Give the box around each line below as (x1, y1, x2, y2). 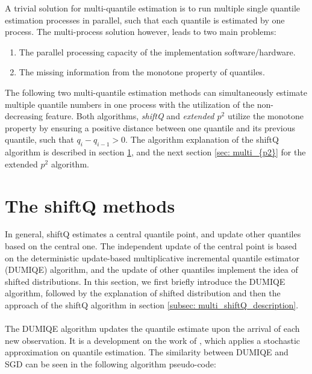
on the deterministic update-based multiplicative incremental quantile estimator (5, 251, 300, 264)
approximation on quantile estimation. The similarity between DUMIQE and (5, 346, 289, 358)
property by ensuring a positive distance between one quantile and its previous (5, 121, 296, 134)
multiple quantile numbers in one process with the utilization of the (5, 98, 255, 110)
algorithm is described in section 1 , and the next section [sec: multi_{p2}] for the (5, 146, 306, 158)
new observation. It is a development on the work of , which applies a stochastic (5, 334, 301, 346)
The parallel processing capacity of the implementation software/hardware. (19, 45, 296, 58)
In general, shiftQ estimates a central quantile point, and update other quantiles (5, 228, 301, 240)
